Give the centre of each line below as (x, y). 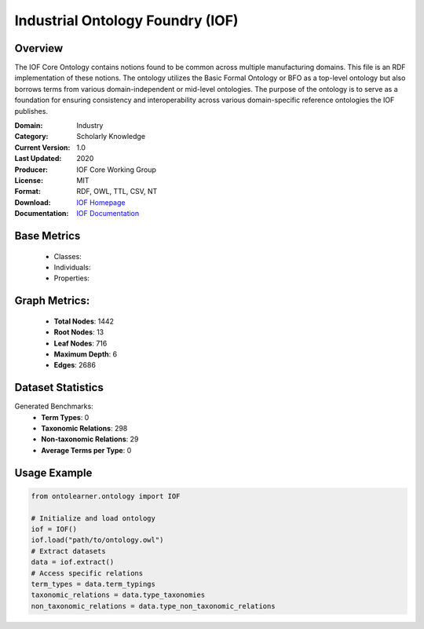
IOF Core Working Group (116, 170)
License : (29, 180)
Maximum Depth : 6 (86, 354)
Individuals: (72, 267)
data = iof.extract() (73, 562)
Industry (90, 126)
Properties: (72, 278)
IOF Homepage (101, 202)
